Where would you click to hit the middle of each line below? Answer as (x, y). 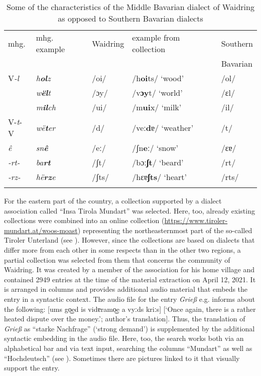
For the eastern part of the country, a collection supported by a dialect (113, 201)
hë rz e (46, 177)
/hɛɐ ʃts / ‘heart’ (159, 177)
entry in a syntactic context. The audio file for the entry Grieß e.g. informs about (130, 299)
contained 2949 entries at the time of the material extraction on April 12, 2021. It (130, 279)
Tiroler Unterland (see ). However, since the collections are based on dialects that (129, 240)
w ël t (43, 92)
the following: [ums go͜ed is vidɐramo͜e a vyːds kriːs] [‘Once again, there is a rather (130, 309)
